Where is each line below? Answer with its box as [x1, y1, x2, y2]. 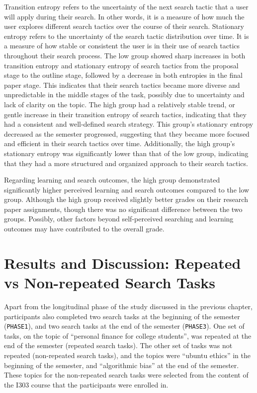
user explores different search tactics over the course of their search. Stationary [4, 21, 244, 31]
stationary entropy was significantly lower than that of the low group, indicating [4, 148, 249, 158]
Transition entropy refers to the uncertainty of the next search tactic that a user [4, 1, 249, 11]
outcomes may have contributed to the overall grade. [4, 223, 165, 234]
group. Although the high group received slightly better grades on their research [4, 194, 248, 204]
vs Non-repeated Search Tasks [4, 272, 215, 293]
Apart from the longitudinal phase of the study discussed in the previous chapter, [4, 301, 253, 311]
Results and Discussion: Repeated [4, 252, 241, 273]
